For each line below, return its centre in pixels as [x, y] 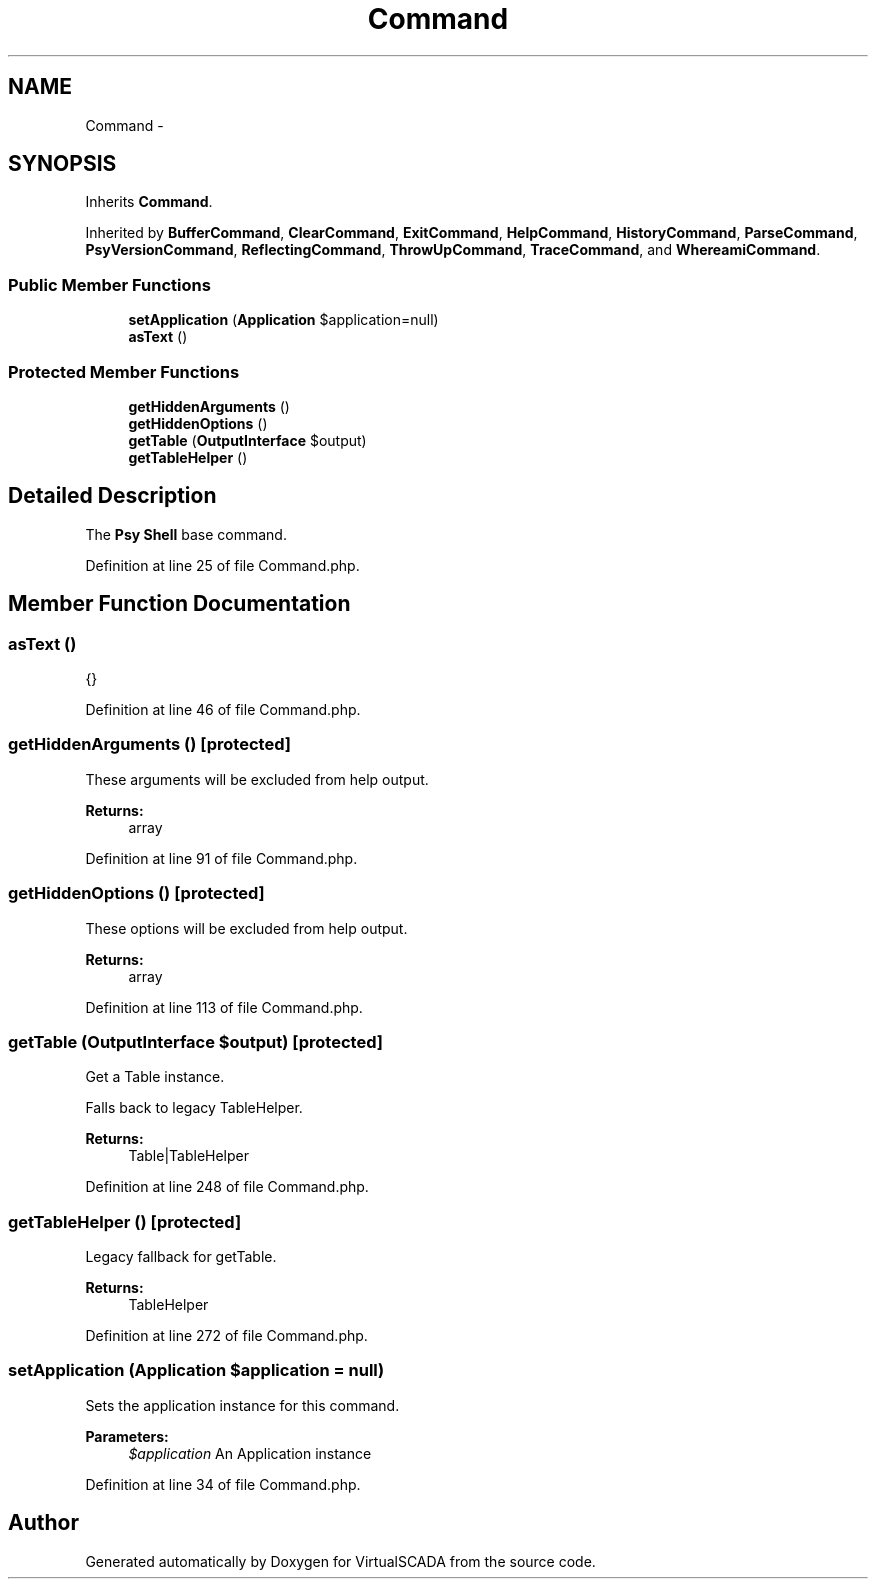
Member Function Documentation [179, 604]
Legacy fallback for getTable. [181, 1256]
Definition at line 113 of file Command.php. [224, 1007]
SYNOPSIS [62, 164]
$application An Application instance [250, 1453]
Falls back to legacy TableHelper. [194, 1108]
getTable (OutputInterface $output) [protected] [195, 1041]
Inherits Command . [149, 202]
